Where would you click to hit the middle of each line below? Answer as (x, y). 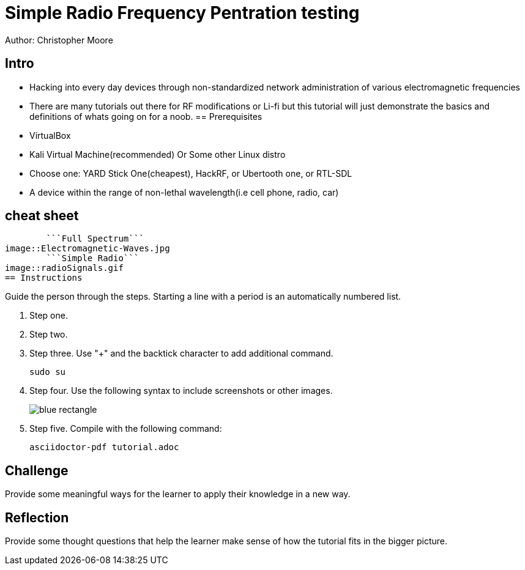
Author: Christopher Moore (59, 40)
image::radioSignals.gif (64, 268)
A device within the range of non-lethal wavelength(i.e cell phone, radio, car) (184, 192)
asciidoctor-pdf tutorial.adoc (104, 447)
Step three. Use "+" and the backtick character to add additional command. (181, 353)
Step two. (49, 335)
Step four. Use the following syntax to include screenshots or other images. (181, 391)
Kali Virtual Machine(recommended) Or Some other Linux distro (158, 154)
